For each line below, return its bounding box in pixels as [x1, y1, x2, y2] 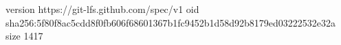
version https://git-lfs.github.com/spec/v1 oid [5, 2, 199, 16]
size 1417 [5, 29, 43, 43]
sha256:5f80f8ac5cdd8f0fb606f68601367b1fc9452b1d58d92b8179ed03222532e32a [5, 15, 336, 29]
